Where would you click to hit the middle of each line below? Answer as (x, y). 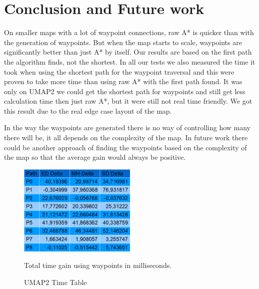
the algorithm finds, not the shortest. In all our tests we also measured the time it (130, 61)
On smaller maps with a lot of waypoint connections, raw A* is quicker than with (129, 32)
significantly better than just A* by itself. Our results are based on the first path (128, 52)
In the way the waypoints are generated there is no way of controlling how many (127, 127)
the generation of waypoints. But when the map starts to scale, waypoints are (123, 42)
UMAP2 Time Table (55, 282)
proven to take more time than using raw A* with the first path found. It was (123, 81)
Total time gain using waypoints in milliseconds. (98, 265)
